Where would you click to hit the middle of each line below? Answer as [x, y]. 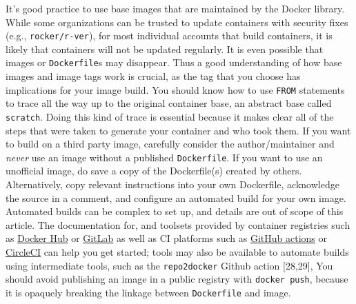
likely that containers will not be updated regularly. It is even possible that [165, 49]
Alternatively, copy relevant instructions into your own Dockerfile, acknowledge [172, 184]
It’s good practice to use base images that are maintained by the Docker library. [175, 8]
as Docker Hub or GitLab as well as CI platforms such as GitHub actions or [167, 238]
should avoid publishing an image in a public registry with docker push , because [177, 279]
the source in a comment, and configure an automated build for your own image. [176, 197]
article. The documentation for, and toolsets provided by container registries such [178, 224]
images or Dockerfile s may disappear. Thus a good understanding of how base [174, 62]
